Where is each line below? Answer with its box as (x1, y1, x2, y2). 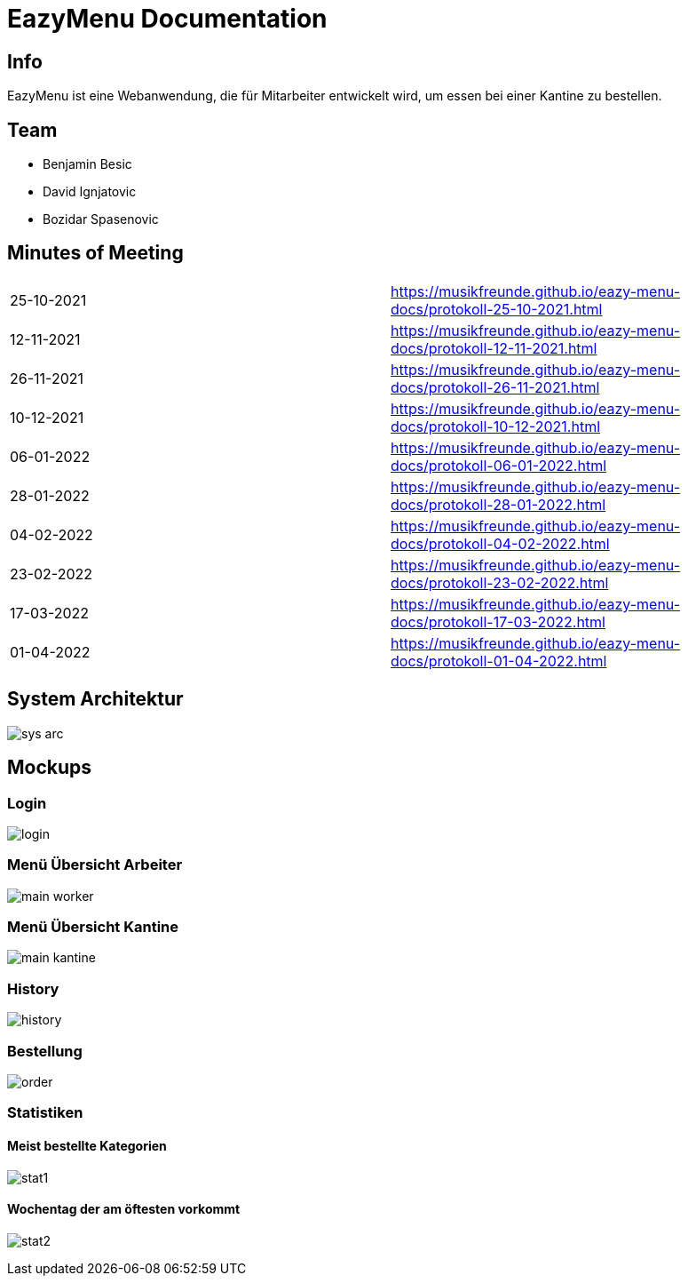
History (7, 979, 59, 998)
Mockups (7, 756, 92, 779)
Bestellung (7, 1041, 83, 1060)
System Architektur (7, 688, 184, 711)
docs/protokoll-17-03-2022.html (391, 612, 605, 631)
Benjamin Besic (43, 156, 132, 172)
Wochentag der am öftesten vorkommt (7, 1201, 241, 1217)
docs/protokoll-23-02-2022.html (391, 573, 609, 592)
